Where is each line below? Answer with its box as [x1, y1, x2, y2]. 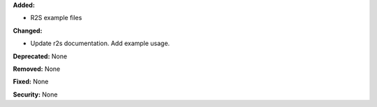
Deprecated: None [13, 52, 68, 60]
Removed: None [13, 65, 61, 73]
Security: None [13, 90, 58, 99]
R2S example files [30, 14, 82, 22]
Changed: [13, 26, 43, 35]
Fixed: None [13, 77, 49, 86]
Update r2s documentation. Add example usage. [30, 39, 170, 48]
